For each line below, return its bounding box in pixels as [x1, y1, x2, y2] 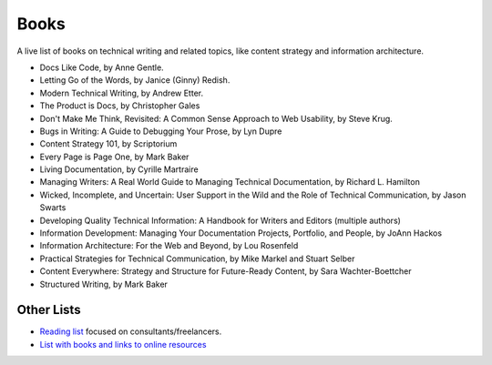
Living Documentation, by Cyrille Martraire [39, 164, 200, 175]
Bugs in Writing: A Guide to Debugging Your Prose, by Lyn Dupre [39, 126, 282, 137]
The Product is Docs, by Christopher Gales [39, 100, 200, 111]
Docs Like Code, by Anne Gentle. [39, 62, 164, 73]
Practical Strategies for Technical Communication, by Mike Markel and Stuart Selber [39, 253, 355, 264]
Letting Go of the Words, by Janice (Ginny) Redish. [39, 75, 231, 86]
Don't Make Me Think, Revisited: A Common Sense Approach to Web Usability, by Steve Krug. [39, 113, 394, 124]
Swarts [39, 202, 67, 213]
